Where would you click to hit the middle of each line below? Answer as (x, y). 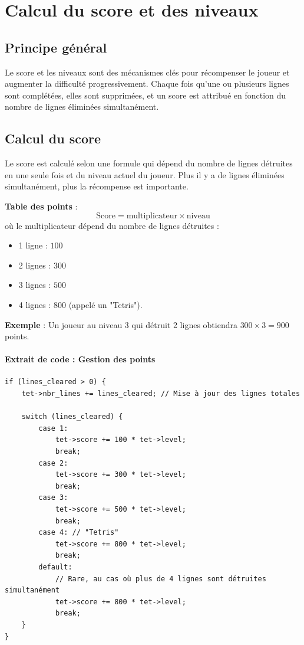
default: (55, 567)
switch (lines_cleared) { (72, 417)
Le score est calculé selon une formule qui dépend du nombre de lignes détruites (149, 163)
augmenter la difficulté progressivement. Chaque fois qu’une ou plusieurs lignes (147, 84)
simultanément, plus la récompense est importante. (97, 186)
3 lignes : (35, 285)
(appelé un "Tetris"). (105, 304)
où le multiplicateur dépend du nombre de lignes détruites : (112, 225)
